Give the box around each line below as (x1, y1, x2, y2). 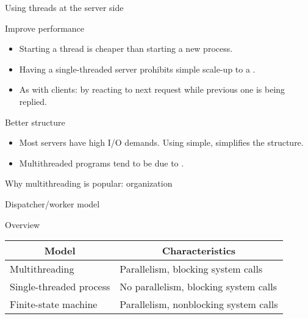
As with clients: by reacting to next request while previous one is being (19, 83, 285, 96)
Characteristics (162, 243, 236, 258)
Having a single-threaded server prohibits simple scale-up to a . (19, 62, 256, 75)
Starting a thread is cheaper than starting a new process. (19, 42, 233, 55)
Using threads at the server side (5, 1, 124, 13)
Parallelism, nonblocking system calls (120, 297, 278, 312)
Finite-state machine (10, 297, 98, 312)
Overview (5, 218, 40, 231)
